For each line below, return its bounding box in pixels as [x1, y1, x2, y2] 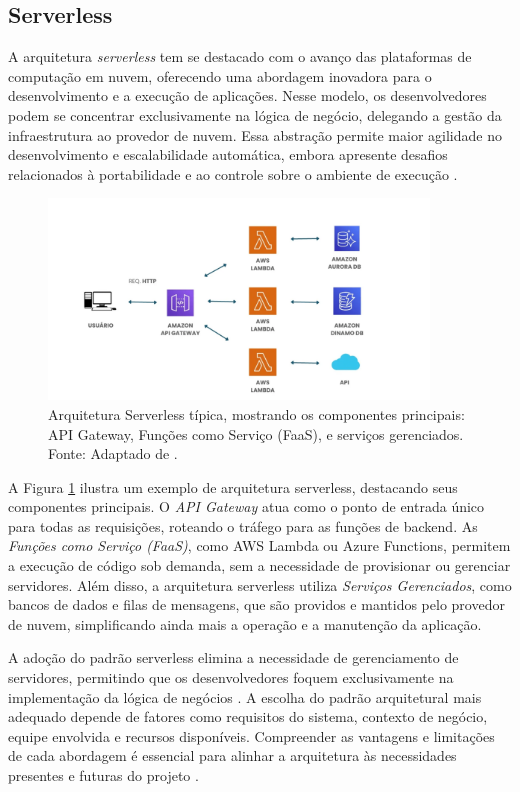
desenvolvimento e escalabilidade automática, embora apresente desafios [8, 144, 448, 165]
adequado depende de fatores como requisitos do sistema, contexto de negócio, [8, 706, 488, 727]
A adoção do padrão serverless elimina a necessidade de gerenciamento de [8, 647, 459, 668]
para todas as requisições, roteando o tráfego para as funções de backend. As [8, 515, 478, 536]
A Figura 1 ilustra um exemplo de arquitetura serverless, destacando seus [8, 476, 458, 497]
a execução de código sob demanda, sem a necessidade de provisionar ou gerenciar [8, 555, 511, 576]
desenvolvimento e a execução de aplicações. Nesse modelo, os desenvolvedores [8, 85, 487, 106]
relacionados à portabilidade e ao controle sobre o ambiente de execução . [8, 163, 458, 184]
